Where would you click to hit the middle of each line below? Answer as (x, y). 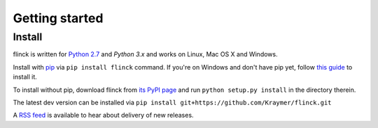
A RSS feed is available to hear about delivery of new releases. (103, 115)
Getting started (58, 18)
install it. (25, 77)
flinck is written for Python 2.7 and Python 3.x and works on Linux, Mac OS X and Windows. (145, 54)
